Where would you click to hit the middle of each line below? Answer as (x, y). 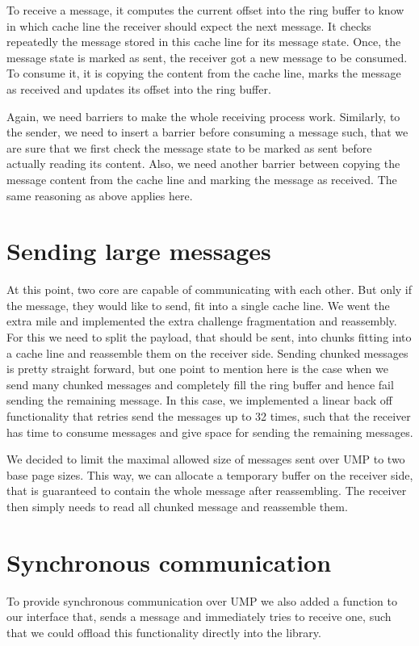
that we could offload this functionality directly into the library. (164, 632)
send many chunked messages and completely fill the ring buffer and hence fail (200, 384)
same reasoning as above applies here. (100, 195)
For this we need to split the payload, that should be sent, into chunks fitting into (209, 337)
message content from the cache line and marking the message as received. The (202, 179)
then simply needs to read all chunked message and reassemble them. (177, 506)
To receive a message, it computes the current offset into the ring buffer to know (205, 10)
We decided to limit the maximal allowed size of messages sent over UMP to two (206, 459)
